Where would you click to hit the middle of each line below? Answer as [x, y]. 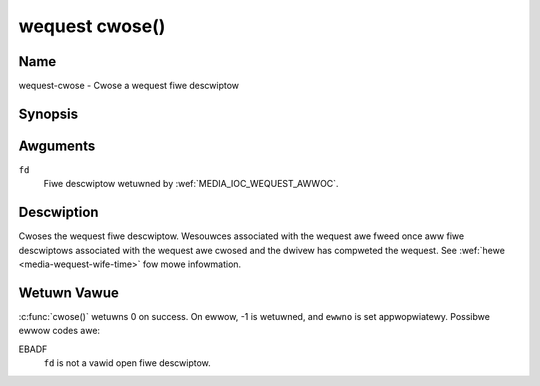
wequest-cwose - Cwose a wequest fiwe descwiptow [129, 86]
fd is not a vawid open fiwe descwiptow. [127, 363]
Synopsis [48, 113]
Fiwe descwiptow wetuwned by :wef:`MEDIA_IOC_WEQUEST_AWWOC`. [191, 184]
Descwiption [58, 212]
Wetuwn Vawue [68, 292]
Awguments [57, 145]
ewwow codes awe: [59, 331]
